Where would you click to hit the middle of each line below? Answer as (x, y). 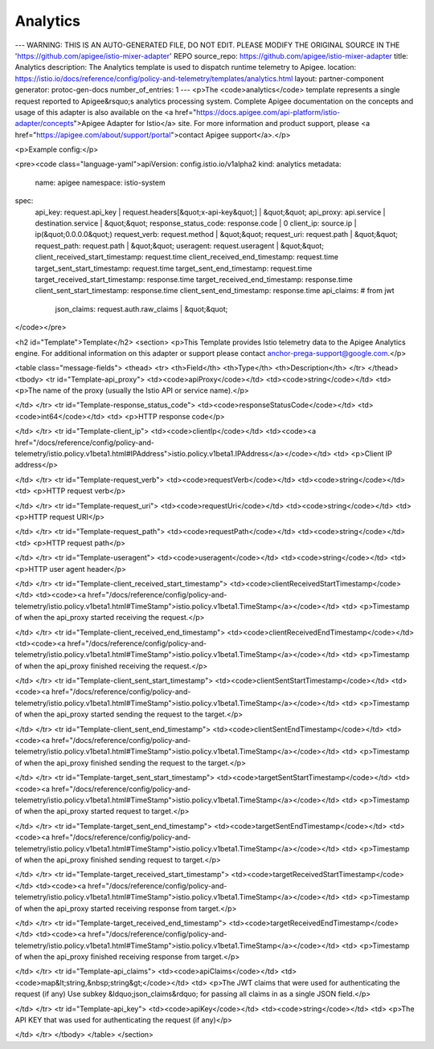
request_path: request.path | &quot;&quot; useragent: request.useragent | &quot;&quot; (180, 246)
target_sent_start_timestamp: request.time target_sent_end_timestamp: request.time (174, 268)
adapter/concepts (44, 124)
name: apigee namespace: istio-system (100, 182)
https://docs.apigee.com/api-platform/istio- (268, 112)
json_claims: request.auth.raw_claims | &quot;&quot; (141, 308)
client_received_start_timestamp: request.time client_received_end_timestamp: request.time (187, 257)
